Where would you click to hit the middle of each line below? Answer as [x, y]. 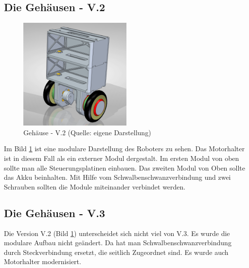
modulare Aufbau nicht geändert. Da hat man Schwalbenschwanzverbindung [118, 243]
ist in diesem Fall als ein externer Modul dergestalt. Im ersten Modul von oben [122, 158]
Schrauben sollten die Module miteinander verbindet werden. [95, 186]
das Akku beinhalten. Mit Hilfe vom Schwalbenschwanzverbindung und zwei [117, 177]
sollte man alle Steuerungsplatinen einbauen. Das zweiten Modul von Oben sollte [125, 167]
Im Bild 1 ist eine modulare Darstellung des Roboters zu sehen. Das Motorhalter [124, 149]
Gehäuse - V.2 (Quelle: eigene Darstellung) [87, 132]
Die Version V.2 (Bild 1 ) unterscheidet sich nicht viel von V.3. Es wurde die [117, 233]
